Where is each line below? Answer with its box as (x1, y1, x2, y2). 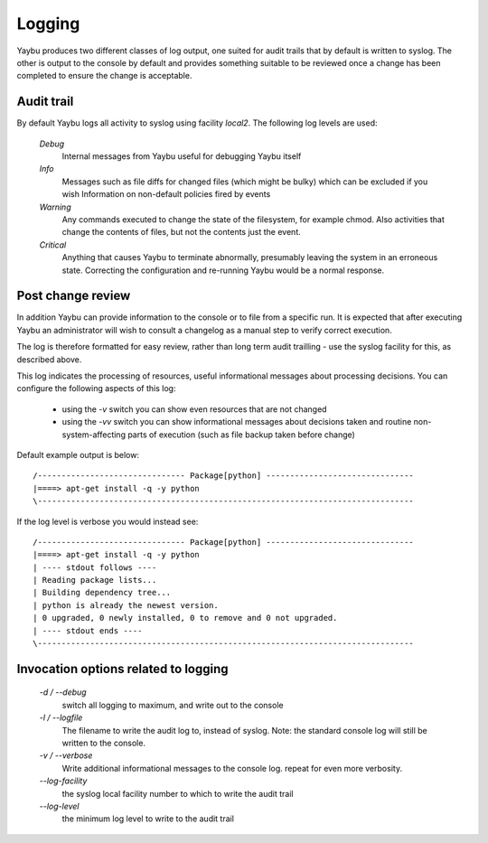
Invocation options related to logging (16, 660, 230, 677)
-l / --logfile (39, 712, 83, 723)
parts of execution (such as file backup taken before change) (127, 429, 356, 440)
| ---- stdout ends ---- (33, 625, 143, 636)
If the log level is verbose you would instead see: (16, 516, 199, 527)
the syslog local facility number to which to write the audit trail (61, 788, 294, 799)
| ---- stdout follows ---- (33, 562, 157, 573)
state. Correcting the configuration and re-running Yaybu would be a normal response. (61, 265, 385, 276)
